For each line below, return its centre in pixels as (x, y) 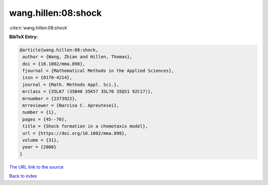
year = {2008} (39, 147)
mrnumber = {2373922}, (50, 98)
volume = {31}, (41, 140)
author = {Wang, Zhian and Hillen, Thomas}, (77, 57)
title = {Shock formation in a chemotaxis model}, (85, 126)
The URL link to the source (36, 167)
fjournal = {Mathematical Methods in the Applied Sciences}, (98, 71)
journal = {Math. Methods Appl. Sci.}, (71, 85)
